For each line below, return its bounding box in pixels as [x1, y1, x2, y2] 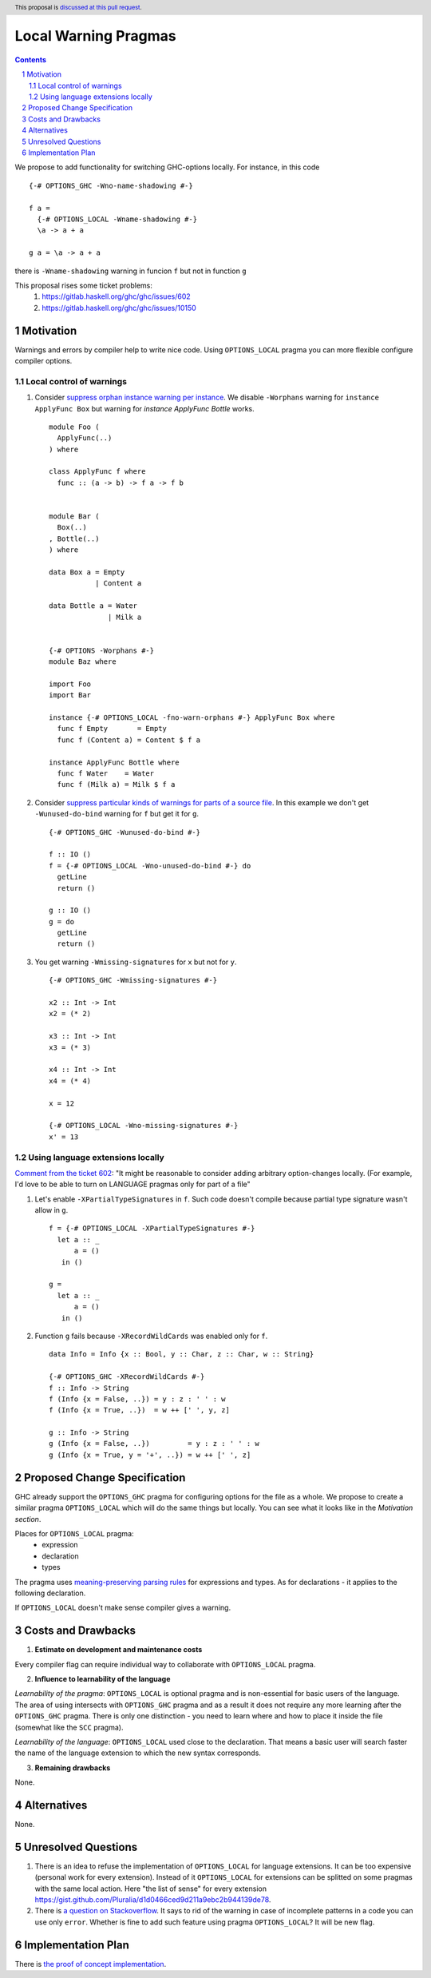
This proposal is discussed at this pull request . [14, 3, 143, 11]
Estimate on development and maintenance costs [34, 1645, 203, 1654]
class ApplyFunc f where [49, 467, 146, 476]
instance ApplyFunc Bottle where [49, 757, 180, 767]
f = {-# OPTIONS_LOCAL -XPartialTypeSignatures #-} [49, 1224, 255, 1233]
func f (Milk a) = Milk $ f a [57, 780, 176, 789]
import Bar [49, 691, 92, 700]
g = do [49, 917, 75, 926]
